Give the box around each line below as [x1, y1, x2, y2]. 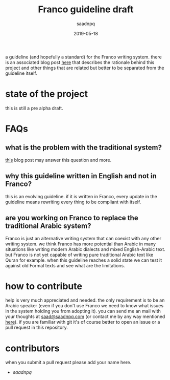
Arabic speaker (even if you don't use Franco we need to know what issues [5, 303, 164, 309]
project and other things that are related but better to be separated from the [5, 65, 164, 71]
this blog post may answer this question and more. [5, 157, 112, 163]
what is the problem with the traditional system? [5, 143, 162, 152]
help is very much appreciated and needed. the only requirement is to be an [5, 297, 165, 303]
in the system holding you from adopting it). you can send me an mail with [5, 308, 161, 314]
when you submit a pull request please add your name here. [5, 360, 132, 366]
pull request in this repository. [5, 324, 68, 331]
